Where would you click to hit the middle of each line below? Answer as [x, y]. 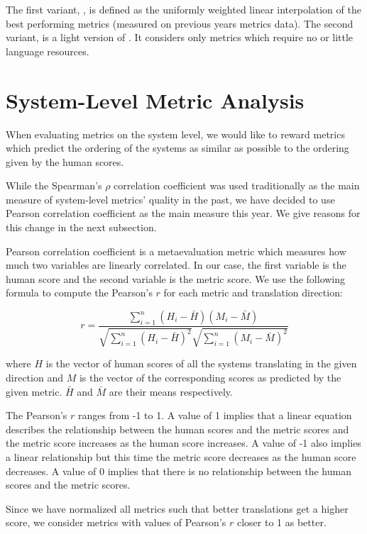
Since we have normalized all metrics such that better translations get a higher [177, 508]
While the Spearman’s [54, 185]
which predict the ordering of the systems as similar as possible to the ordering [177, 148]
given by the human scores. [65, 161]
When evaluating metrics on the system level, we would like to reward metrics [175, 134]
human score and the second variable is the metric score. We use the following [176, 278]
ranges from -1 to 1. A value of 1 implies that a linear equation [215, 415]
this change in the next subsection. [81, 227]
